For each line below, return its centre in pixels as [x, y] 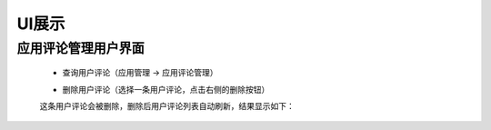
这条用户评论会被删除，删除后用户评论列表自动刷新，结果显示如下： [167, 105]
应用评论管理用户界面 [80, 48]
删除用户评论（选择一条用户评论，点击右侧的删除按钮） [166, 89]
